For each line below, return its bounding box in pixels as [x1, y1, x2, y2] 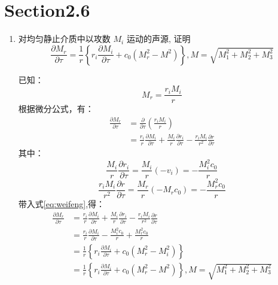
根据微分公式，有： [18, 102, 94, 115]
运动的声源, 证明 [126, 32, 191, 45]
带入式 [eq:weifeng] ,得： [18, 197, 105, 210]
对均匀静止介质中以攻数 [18, 32, 111, 45]
